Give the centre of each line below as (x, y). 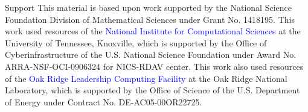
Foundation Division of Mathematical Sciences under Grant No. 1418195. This (150, 19)
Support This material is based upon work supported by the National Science (148, 7)
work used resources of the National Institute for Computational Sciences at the (153, 31)
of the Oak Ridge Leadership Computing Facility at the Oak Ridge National (146, 78)
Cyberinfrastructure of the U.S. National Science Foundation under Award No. (151, 54)
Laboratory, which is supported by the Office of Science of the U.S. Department (152, 90)
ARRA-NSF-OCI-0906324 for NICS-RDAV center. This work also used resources (154, 66)
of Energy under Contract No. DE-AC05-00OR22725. (104, 101)
